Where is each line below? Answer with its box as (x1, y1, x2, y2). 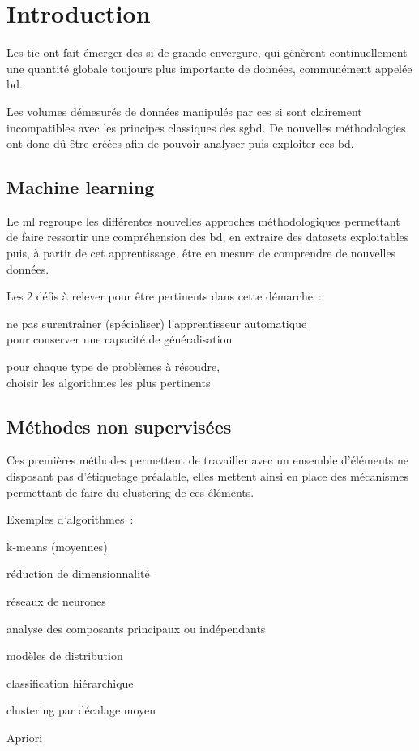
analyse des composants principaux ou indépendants (6, 619, 266, 637)
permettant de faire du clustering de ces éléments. (6, 483, 254, 500)
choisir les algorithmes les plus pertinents (6, 373, 211, 391)
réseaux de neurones (6, 593, 106, 609)
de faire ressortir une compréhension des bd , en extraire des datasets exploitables (6, 228, 409, 245)
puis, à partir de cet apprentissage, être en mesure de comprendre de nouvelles (6, 244, 396, 261)
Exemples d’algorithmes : (6, 511, 134, 528)
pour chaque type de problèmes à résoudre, (6, 358, 220, 375)
